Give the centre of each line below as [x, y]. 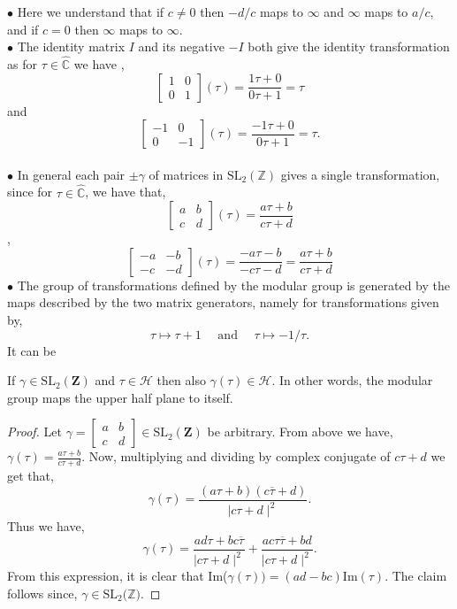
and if [23, 29]
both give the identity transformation [349, 46]
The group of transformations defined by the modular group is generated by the [234, 285]
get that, [30, 476]
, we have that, [126, 192]
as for [22, 64]
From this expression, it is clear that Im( [118, 576]
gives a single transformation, [360, 174]
